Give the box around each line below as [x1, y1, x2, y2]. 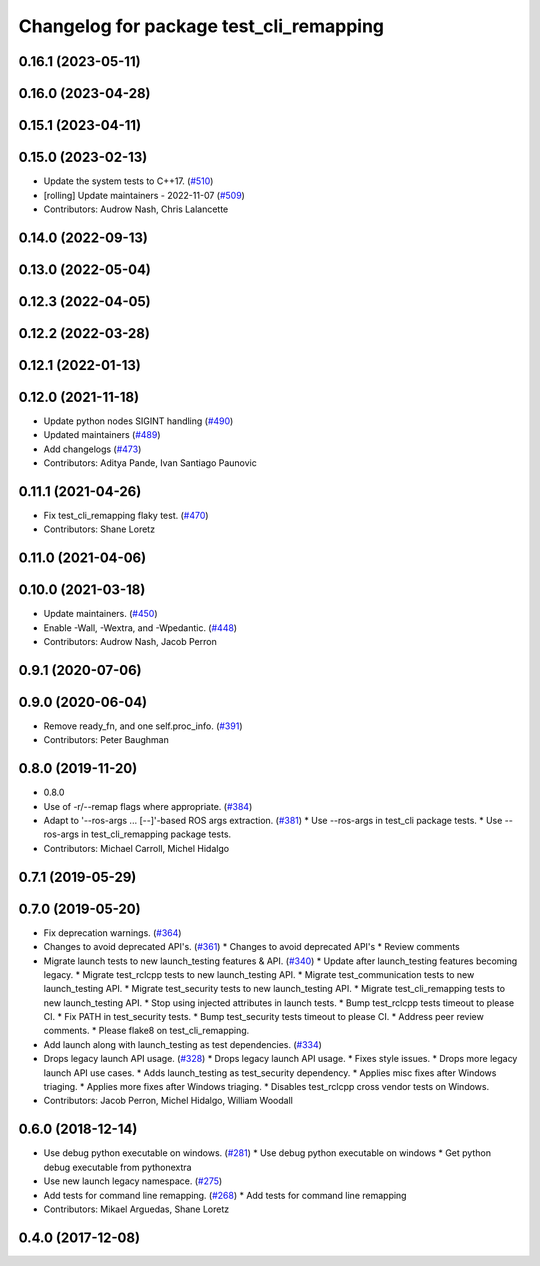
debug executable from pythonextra [43, 1161, 192, 1173]
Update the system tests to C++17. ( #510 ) [43, 175, 214, 187]
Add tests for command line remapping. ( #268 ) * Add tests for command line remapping [43, 1189, 407, 1201]
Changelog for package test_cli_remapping [18, 15, 385, 37]
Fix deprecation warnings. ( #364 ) [43, 926, 182, 939]
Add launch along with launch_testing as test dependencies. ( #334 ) [43, 1038, 322, 1050]
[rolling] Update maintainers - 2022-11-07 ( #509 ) [43, 189, 245, 201]
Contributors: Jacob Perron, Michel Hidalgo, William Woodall [43, 1095, 294, 1107]
